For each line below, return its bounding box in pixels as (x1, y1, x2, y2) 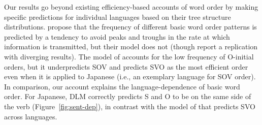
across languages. (4, 111, 57, 121)
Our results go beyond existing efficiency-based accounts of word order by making (4, 2, 258, 12)
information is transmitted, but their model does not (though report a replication (4, 41, 258, 52)
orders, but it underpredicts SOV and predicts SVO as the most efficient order (4, 61, 248, 72)
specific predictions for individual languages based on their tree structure (4, 11, 231, 22)
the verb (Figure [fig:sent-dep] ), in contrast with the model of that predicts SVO (4, 101, 255, 111)
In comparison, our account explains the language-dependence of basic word (4, 81, 240, 91)
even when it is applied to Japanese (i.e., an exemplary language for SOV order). (4, 71, 256, 82)
